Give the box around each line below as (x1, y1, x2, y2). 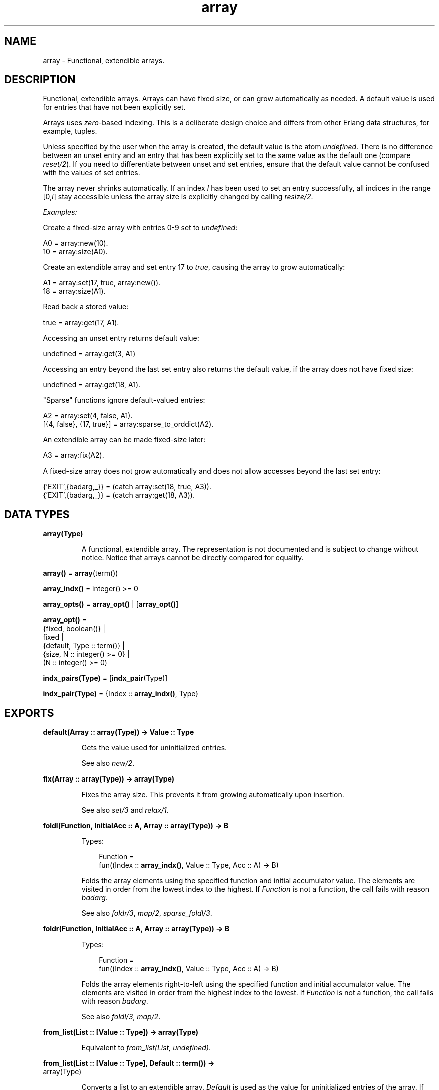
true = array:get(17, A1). (43, 318, 119, 327)
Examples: (43, 208, 77, 217)
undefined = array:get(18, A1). (43, 380, 141, 389)
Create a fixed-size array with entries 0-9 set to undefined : (43, 223, 238, 232)
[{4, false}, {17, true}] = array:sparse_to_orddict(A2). (43, 420, 214, 429)
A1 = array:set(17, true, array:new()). (43, 278, 161, 287)
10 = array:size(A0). (43, 247, 108, 256)
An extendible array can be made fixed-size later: (43, 435, 206, 444)
